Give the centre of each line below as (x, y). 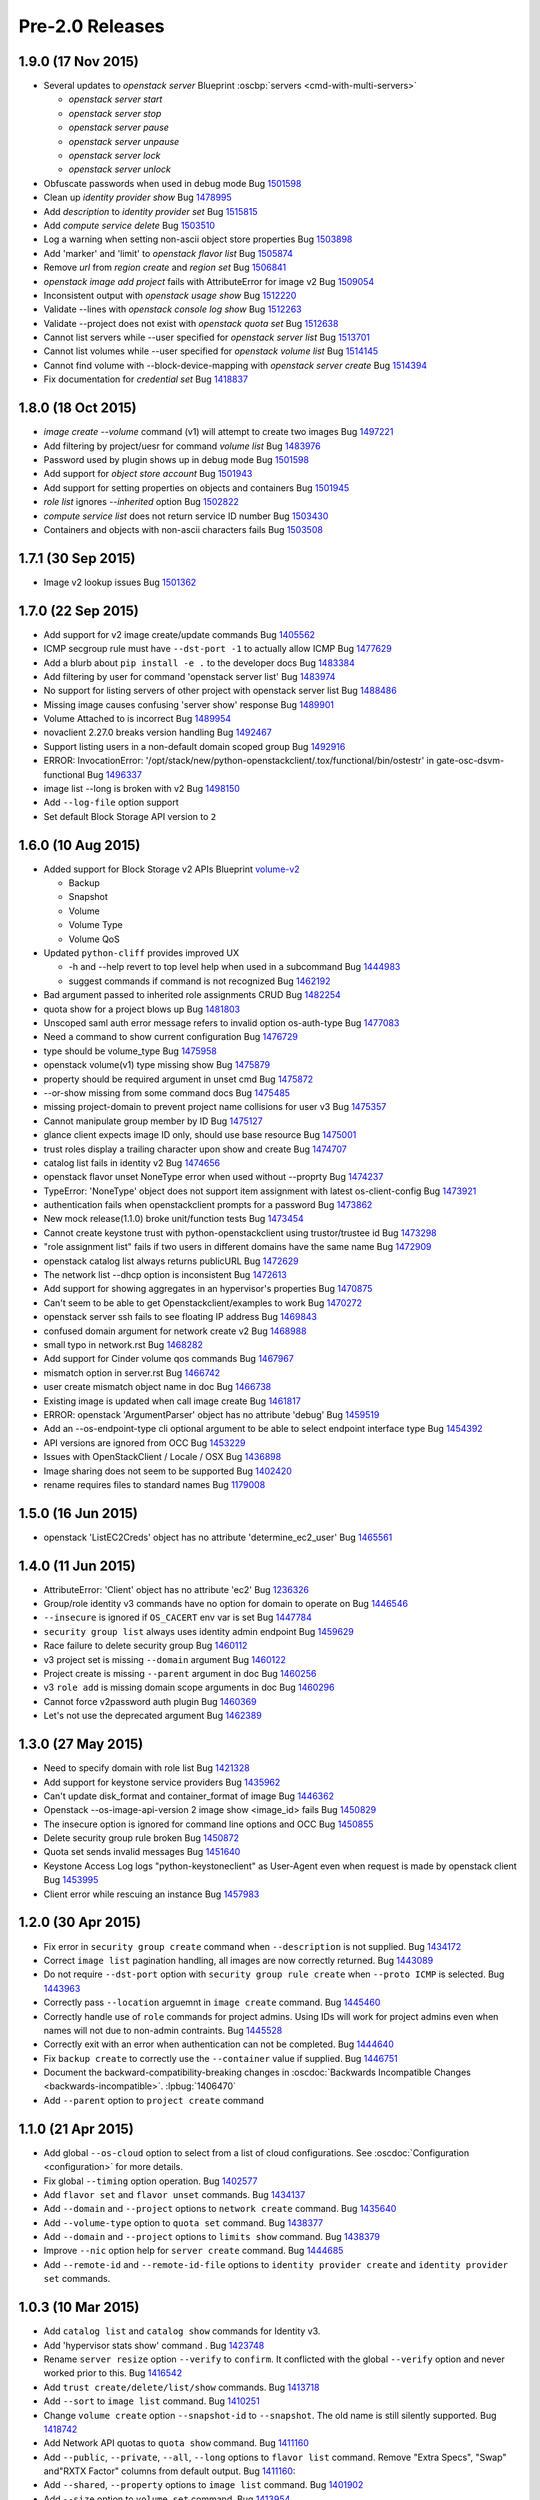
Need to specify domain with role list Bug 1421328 (146, 1768)
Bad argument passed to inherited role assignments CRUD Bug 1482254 (192, 995)
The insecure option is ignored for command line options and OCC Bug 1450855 (208, 1824)
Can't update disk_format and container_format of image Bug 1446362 (189, 1796)
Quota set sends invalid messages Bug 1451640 (142, 1852)
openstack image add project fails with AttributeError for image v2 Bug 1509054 (209, 281)
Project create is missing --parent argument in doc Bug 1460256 (180, 1674)
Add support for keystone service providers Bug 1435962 (162, 1782)
